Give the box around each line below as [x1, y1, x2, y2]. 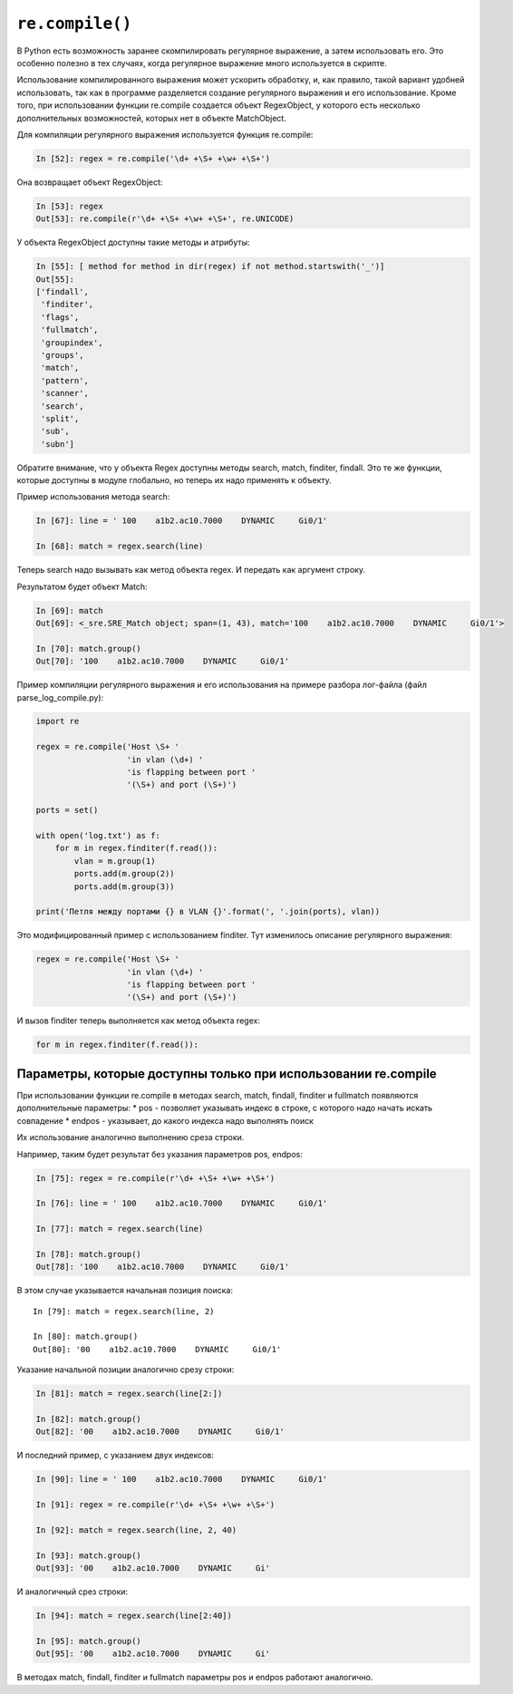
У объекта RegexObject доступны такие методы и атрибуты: [16, 237, 250, 248]
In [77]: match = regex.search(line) [35, 1224, 204, 1234]
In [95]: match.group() [35, 1636, 142, 1646]
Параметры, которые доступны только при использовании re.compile [16, 1066, 437, 1081]
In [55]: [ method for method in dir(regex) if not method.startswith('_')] [35, 261, 385, 272]
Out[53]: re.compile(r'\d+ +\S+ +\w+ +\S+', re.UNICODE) [35, 214, 295, 224]
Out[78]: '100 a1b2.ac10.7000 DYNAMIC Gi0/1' [35, 1262, 290, 1273]
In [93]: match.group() [35, 1550, 142, 1561]
